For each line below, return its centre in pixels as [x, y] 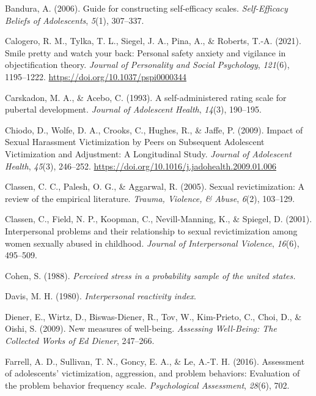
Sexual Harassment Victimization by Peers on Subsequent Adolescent [135, 142]
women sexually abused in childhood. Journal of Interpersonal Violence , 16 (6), [152, 243]
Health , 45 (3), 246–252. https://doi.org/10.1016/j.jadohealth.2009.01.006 [141, 166]
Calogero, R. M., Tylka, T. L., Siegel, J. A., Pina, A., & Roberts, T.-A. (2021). [153, 41]
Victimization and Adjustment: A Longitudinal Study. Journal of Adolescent [148, 153]
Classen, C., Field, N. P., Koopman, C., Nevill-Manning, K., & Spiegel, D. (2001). [159, 219]
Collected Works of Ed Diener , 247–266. [80, 341]
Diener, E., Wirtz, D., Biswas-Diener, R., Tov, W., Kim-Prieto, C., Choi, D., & [153, 316]
